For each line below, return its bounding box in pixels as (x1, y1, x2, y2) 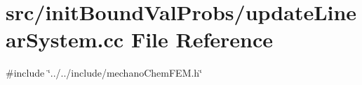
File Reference (130, 25, 273, 54)
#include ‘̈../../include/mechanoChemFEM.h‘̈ (6, 65, 203, 80)
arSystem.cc (6, 25, 124, 54)
